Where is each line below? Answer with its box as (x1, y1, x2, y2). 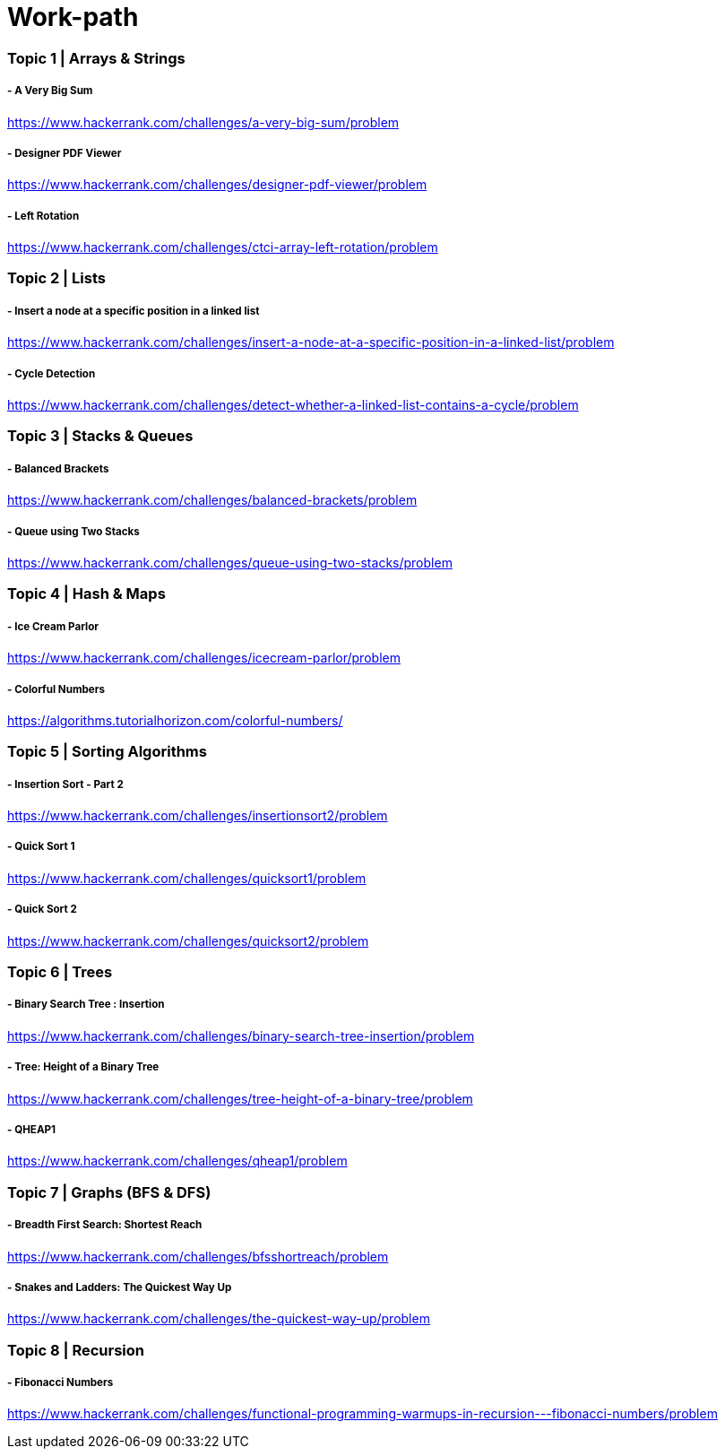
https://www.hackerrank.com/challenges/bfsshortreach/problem (7, 1248, 389, 1264)
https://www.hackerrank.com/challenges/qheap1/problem (7, 1153, 348, 1169)
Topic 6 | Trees (7, 963, 113, 981)
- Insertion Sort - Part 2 (7, 777, 124, 791)
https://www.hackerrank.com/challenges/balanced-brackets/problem (7, 492, 418, 508)
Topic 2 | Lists (7, 269, 106, 288)
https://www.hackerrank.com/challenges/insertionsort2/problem (7, 808, 388, 824)
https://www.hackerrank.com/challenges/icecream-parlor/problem (7, 650, 401, 666)
